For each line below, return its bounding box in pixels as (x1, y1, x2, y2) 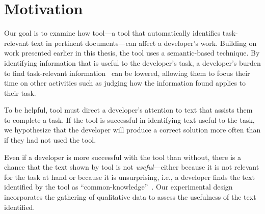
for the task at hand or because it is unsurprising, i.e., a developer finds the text (4, 171, 255, 182)
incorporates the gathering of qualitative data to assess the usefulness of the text (4, 192, 256, 202)
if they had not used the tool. (4, 135, 96, 145)
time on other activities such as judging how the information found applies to (4, 77, 246, 88)
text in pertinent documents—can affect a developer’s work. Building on (31, 37, 257, 48)
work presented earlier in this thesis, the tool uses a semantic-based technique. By (4, 47, 260, 58)
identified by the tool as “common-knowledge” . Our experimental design (4, 181, 233, 192)
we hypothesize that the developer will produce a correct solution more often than (4, 124, 261, 135)
